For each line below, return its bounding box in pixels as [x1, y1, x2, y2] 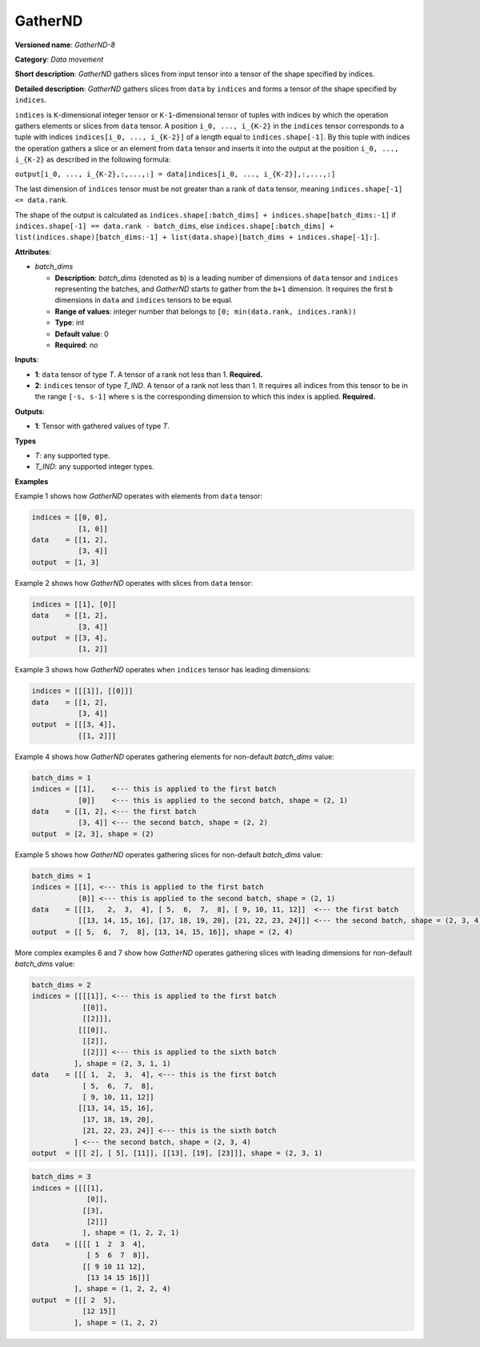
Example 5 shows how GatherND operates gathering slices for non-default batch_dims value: [14, 849, 323, 860]
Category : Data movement [14, 54, 104, 64]
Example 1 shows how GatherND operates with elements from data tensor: [14, 491, 263, 501]
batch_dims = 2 [31, 980, 91, 990]
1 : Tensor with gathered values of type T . [34, 421, 170, 431]
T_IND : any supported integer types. [34, 462, 155, 471]
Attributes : [14, 247, 52, 256]
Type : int [54, 318, 85, 327]
